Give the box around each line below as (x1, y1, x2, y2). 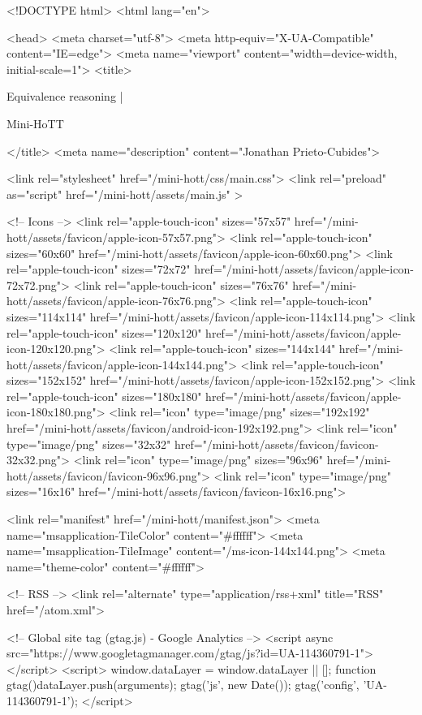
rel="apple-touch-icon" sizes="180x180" (6, 387, 202, 404)
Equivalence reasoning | (6, 88, 123, 105)
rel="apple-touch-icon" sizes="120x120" (6, 324, 202, 341)
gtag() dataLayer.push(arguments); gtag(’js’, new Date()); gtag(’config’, (6, 676, 360, 693)
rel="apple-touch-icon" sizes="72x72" (6, 261, 191, 278)
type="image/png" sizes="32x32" (6, 435, 171, 452)
